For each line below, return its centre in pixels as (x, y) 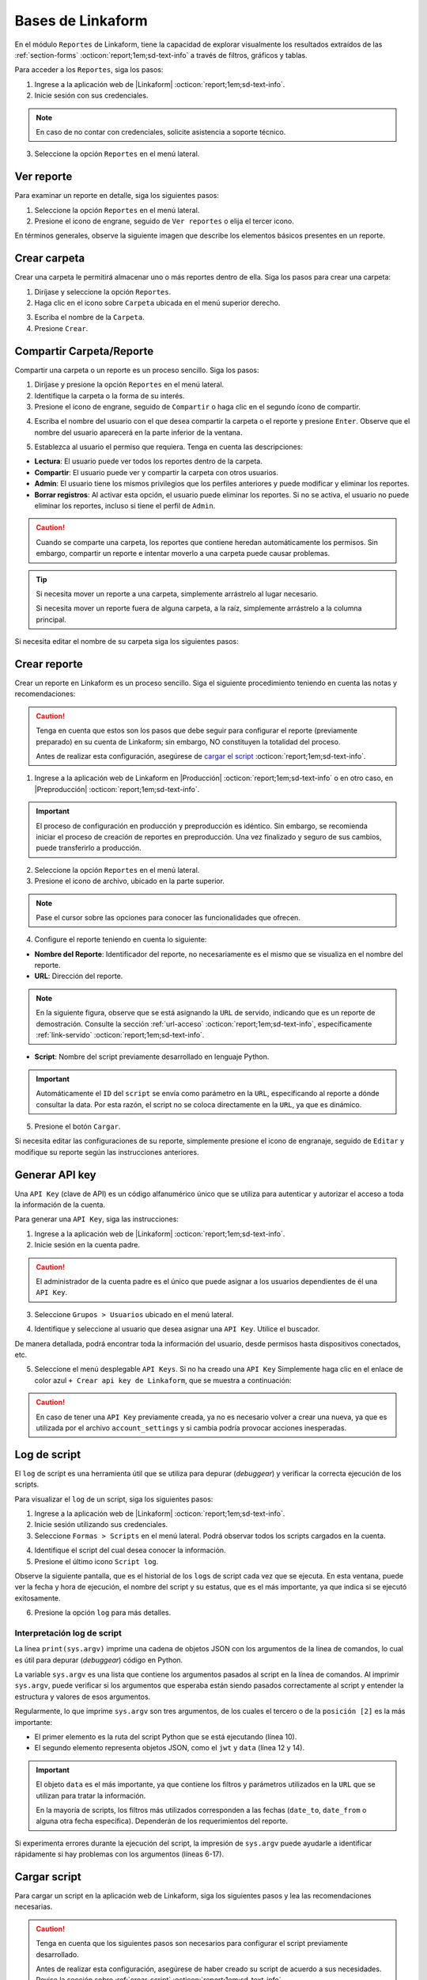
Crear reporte (49, 664)
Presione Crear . (61, 328)
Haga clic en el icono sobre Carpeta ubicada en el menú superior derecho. (157, 303)
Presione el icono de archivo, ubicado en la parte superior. (130, 881)
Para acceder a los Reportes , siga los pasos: (89, 70)
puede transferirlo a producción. (89, 848)
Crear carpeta (50, 259)
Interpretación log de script (68, 1633)
